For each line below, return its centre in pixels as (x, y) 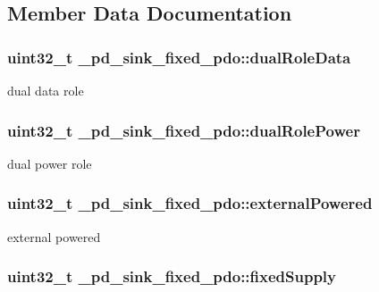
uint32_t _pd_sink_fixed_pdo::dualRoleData (179, 57)
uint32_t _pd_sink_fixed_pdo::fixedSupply (172, 276)
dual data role (46, 90)
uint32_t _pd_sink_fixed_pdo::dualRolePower (184, 130)
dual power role (50, 163)
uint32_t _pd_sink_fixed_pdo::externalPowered (190, 203)
